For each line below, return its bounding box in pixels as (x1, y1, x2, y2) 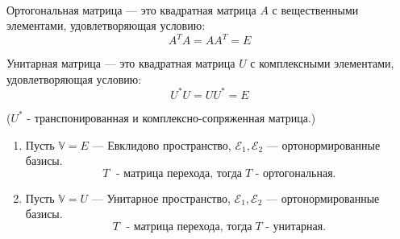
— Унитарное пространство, (91, 189, 231, 206)
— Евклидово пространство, (92, 136, 231, 153)
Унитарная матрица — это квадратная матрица (6, 55, 235, 72)
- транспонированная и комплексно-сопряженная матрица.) (27, 109, 316, 126)
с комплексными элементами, (250, 55, 394, 72)
